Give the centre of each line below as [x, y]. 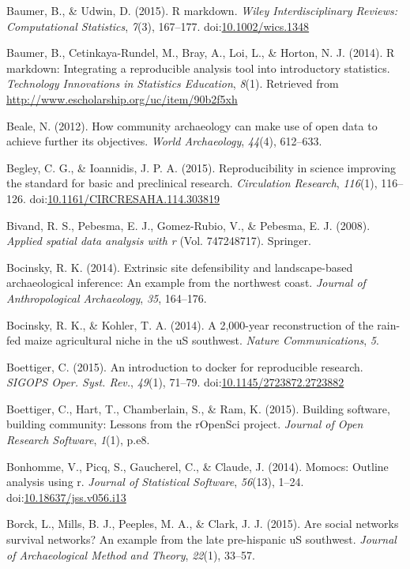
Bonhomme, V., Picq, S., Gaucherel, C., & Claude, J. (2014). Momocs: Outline [197, 466]
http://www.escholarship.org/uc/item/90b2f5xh [122, 98]
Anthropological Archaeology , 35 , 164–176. [107, 298]
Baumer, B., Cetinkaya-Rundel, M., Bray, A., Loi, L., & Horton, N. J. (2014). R [201, 53]
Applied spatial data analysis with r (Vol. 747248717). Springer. [159, 241]
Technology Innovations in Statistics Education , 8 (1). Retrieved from [173, 83]
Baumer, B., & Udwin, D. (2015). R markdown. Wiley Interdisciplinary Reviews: [202, 10]
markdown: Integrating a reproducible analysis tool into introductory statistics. [198, 68]
